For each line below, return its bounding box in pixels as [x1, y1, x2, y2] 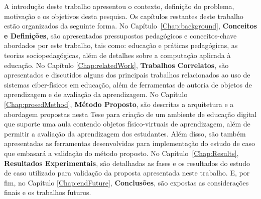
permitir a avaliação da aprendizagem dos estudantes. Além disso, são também [4, 128, 246, 138]
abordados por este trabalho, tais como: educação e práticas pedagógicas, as [4, 40, 238, 50]
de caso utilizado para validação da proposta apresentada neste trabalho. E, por [4, 167, 250, 178]
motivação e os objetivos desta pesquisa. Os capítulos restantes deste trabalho [4, 10, 243, 21]
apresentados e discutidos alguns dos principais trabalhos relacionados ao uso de [4, 69, 250, 80]
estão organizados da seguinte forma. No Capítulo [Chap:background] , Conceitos [4, 20, 257, 31]
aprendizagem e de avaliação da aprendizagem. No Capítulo [4, 89, 188, 99]
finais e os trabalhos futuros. [4, 187, 91, 197]
